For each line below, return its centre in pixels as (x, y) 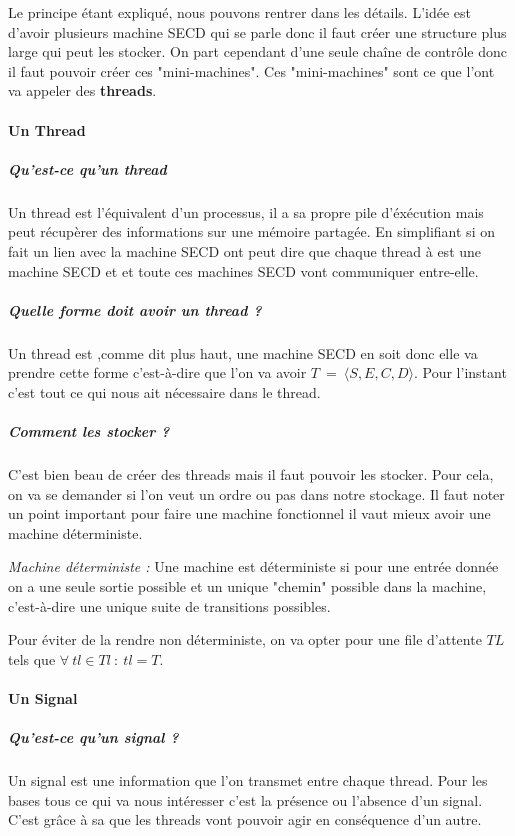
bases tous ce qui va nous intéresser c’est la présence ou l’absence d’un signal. (245, 799)
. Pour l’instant (460, 372)
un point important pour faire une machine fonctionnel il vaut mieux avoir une (249, 513)
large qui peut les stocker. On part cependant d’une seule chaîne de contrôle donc (257, 51)
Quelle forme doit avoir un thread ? (135, 309)
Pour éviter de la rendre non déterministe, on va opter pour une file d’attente (245, 639)
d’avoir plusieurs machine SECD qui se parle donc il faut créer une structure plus (257, 31)
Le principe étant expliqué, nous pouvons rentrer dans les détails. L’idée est (240, 12)
